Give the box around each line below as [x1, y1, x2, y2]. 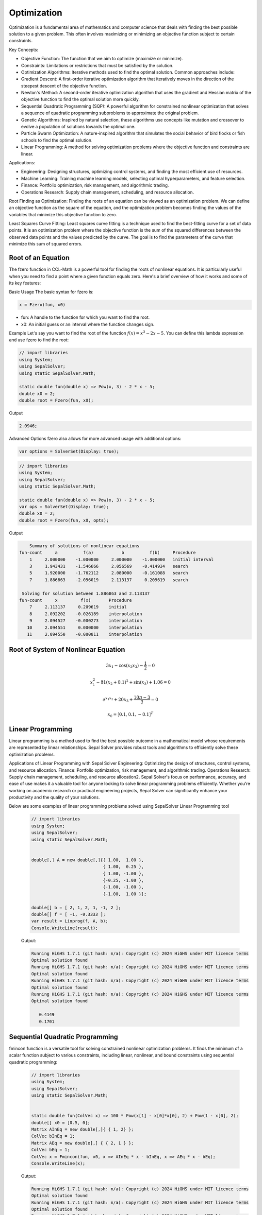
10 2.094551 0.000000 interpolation [27, 625, 143, 630]
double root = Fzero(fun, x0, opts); [19, 518, 109, 523]
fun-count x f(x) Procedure [19, 597, 132, 603]
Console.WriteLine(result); [31, 925, 98, 931]
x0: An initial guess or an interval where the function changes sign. [21, 321, 155, 327]
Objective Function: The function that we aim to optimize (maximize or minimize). [21, 56, 183, 62]
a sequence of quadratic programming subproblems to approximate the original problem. [21, 110, 199, 116]
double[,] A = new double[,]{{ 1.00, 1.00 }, [31, 857, 144, 863]
